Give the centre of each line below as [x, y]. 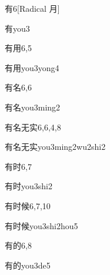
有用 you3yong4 [32, 67]
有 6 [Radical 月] [32, 8]
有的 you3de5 [28, 265]
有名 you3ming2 [33, 107]
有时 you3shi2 [29, 186]
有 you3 [17, 28]
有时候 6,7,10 [28, 205]
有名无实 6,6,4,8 [33, 127]
